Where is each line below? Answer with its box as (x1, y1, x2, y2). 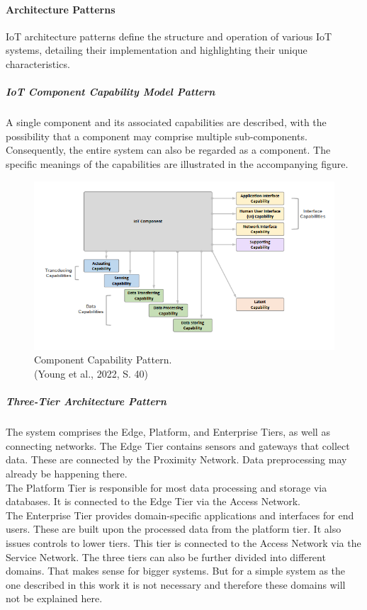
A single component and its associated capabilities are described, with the (6, 115, 327, 130)
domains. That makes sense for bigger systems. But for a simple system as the (6, 563, 346, 578)
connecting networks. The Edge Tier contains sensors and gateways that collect (6, 438, 350, 453)
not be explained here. (6, 591, 103, 606)
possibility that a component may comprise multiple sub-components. (6, 128, 307, 143)
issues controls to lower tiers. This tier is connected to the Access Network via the (6, 535, 361, 550)
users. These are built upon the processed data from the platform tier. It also (6, 521, 341, 536)
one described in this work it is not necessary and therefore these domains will (6, 577, 346, 592)
